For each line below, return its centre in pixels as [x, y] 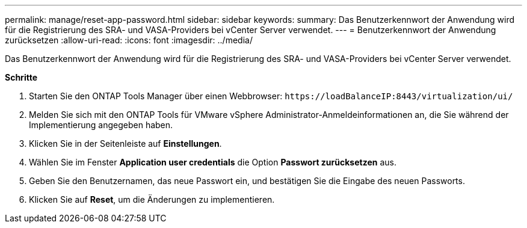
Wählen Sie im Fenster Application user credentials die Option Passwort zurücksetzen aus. [213, 162]
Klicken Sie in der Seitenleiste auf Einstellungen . [125, 143]
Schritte [21, 77]
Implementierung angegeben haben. [101, 125]
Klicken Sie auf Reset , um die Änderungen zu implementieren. [152, 199]
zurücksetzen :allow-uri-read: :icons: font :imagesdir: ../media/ [129, 40]
